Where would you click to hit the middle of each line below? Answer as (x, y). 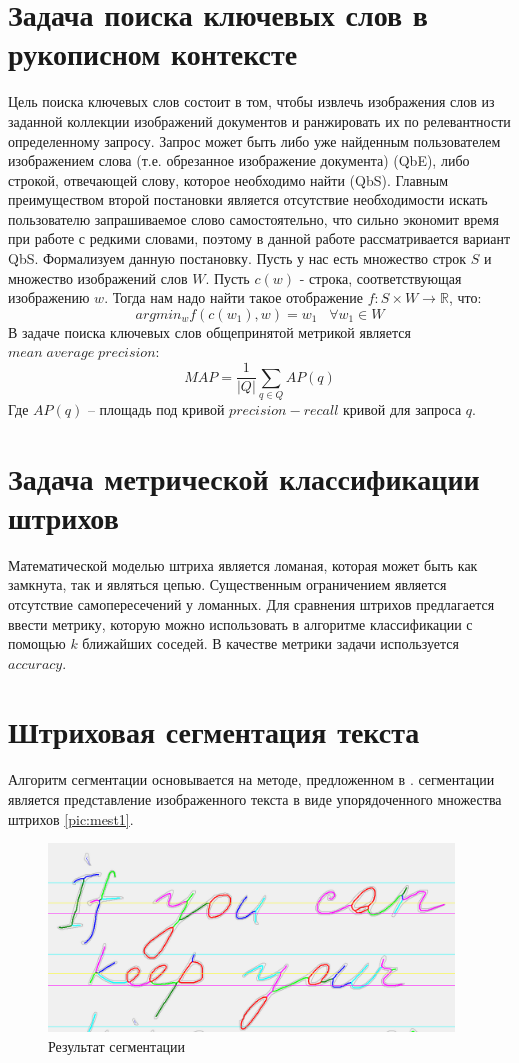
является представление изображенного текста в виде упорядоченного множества (255, 799)
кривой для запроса (402, 408)
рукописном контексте (153, 53)
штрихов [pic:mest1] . (71, 818)
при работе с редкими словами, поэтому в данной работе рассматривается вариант (259, 238)
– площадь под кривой (156, 408)
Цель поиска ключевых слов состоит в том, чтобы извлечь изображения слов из (251, 101)
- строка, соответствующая (380, 277)
